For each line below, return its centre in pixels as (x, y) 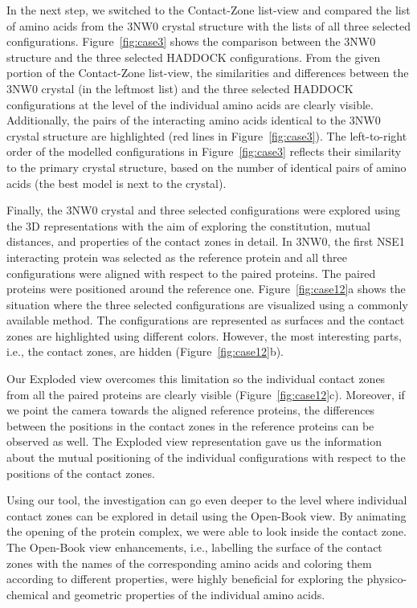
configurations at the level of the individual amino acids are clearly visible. (190, 104)
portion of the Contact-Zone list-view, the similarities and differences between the (208, 73)
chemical (28, 594)
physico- (387, 579)
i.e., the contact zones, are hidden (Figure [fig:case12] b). (145, 351)
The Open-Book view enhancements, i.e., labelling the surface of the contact (194, 547)
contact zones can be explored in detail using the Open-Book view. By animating (206, 515)
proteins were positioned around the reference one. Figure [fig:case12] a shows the (206, 289)
